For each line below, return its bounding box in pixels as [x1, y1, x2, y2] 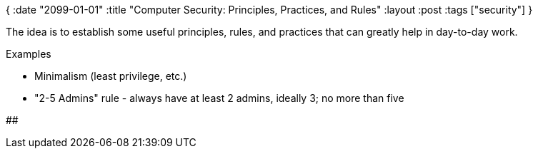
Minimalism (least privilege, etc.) [34, 70, 187, 82]
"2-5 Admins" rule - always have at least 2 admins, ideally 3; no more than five [34, 92, 404, 104]
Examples [6, 48, 51, 60]
